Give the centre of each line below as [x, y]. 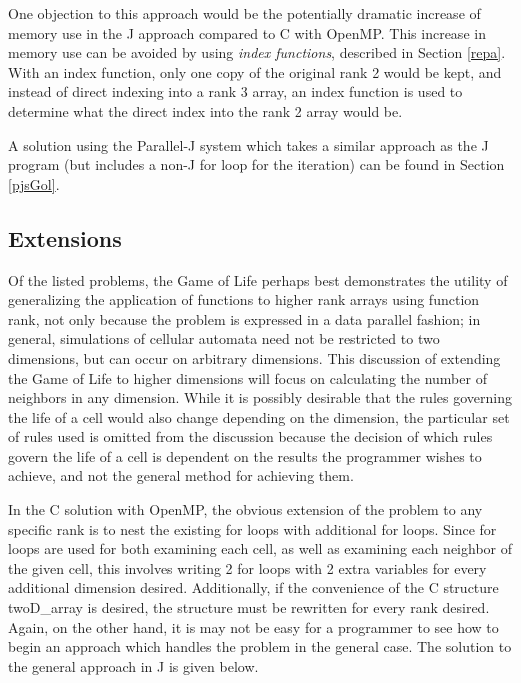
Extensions [65, 237]
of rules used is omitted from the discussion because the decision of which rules [250, 436]
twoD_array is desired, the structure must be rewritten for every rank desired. [249, 607]
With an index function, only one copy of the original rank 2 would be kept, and [255, 71]
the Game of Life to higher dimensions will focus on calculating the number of [247, 377]
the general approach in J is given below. [133, 665]
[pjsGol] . [34, 183]
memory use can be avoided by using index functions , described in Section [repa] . [257, 52]
